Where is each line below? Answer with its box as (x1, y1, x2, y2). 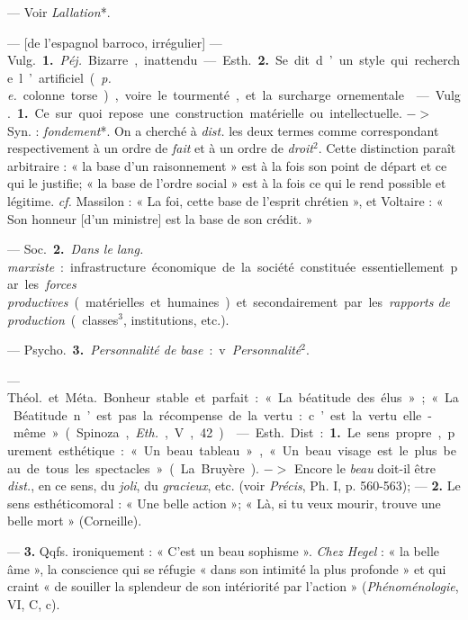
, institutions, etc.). (122, 310, 229, 328)
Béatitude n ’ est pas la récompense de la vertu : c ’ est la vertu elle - (13, 405, 432, 424)
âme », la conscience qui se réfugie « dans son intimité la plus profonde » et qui (7, 559, 446, 578)
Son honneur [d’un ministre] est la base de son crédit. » (7, 209, 313, 228)
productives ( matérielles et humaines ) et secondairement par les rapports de (7, 292, 451, 310)
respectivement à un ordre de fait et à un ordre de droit (7, 139, 313, 157)
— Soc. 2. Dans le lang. (7, 239, 144, 258)
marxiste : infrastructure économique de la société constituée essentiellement (7, 256, 445, 275)
